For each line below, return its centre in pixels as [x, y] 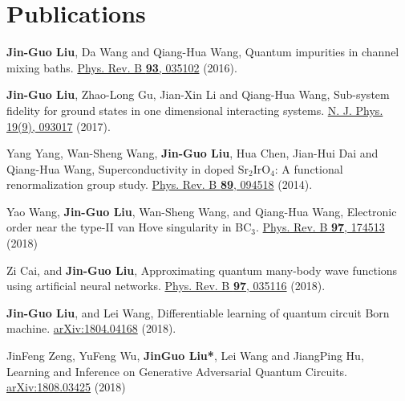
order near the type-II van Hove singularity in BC [129, 227]
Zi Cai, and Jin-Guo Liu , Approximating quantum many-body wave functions [202, 270]
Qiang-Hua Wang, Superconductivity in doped [121, 168]
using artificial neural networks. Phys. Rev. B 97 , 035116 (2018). [166, 286]
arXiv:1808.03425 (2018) [66, 387]
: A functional [309, 168]
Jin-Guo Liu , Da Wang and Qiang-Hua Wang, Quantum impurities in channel [203, 52]
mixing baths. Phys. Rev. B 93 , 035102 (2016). [122, 67]
